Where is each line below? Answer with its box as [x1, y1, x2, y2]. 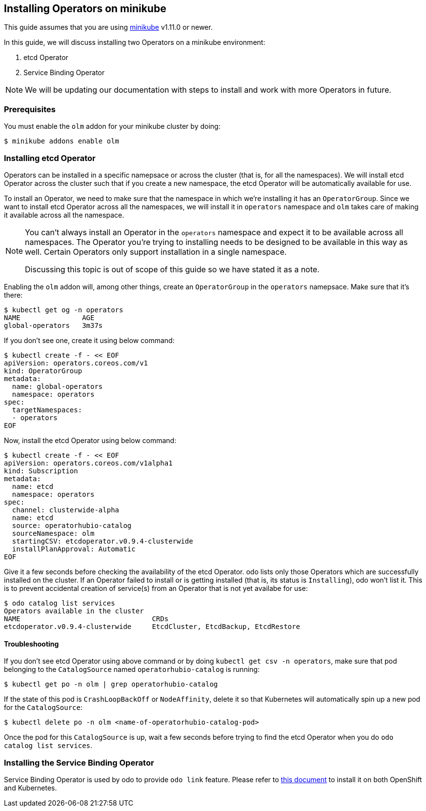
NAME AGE [4, 313, 95, 322]
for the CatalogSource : [4, 703, 82, 712]
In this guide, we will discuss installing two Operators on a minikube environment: [4, 38, 265, 47]
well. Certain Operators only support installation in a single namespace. [25, 246, 287, 257]
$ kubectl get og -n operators [4, 305, 123, 314]
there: [4, 290, 23, 299]
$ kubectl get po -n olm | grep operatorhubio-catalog [4, 680, 218, 689]
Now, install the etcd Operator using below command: [4, 436, 177, 445]
